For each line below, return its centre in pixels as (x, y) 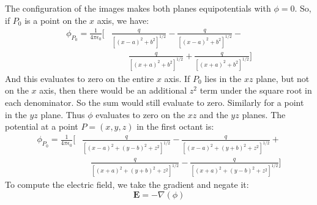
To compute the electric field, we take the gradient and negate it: (127, 184)
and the (214, 114)
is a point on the (56, 20)
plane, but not (283, 78)
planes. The (264, 114)
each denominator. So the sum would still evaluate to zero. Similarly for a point (155, 102)
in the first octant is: (175, 126)
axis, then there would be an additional (113, 90)
